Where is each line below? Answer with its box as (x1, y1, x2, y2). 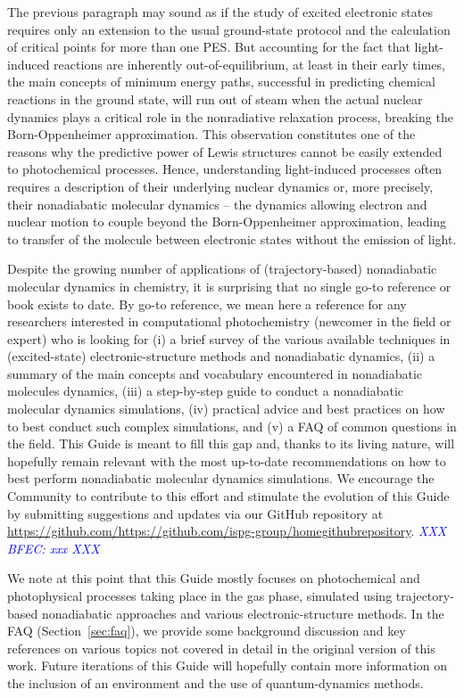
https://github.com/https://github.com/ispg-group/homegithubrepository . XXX (7, 521, 447, 540)
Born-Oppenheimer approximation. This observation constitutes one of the (7, 125, 416, 144)
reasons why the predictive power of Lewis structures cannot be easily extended (7, 142, 443, 160)
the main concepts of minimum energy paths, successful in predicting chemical (7, 72, 435, 91)
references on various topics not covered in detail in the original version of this (7, 638, 435, 657)
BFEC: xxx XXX (7, 538, 100, 557)
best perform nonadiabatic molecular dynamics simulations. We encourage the (7, 469, 435, 488)
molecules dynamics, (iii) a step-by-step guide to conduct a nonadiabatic (7, 382, 404, 400)
